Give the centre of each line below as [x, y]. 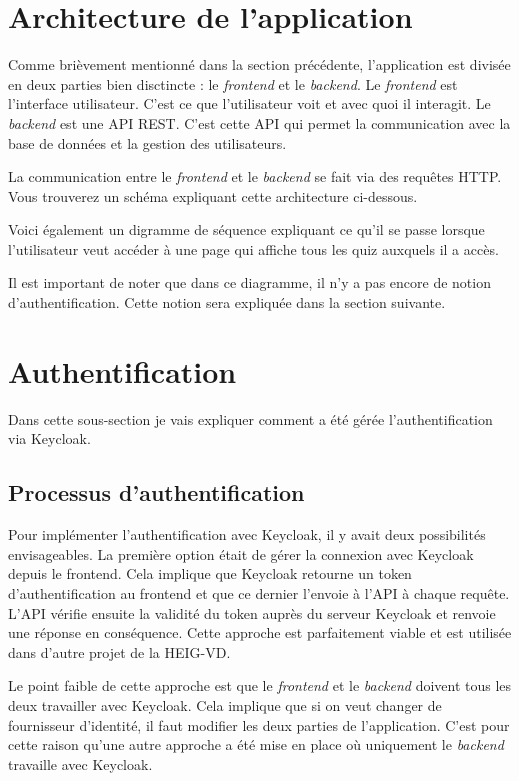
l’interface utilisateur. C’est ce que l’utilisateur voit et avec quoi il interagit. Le [249, 103]
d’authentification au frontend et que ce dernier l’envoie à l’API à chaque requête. [259, 592]
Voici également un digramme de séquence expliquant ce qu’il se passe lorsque [246, 229]
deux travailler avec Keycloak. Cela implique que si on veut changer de [225, 704]
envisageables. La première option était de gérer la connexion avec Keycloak [241, 553]
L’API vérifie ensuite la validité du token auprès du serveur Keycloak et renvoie [252, 612]
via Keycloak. [49, 438]
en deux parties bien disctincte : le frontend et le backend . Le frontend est [233, 83]
